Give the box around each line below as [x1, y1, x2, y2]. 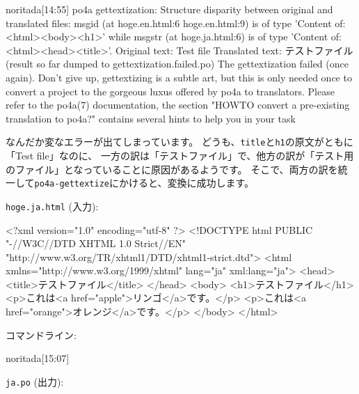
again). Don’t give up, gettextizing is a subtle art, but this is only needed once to [6, 70, 352, 84]
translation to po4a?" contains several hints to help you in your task [6, 111, 296, 125]
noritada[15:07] [6, 351, 70, 365]
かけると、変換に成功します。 [118, 175, 255, 190]
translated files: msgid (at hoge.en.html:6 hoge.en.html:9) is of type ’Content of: [6, 15, 346, 30]
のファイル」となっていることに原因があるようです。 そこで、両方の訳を [6, 161, 338, 176]
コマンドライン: [6, 327, 77, 342]
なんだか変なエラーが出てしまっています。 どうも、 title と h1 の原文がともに [6, 134, 353, 149]
